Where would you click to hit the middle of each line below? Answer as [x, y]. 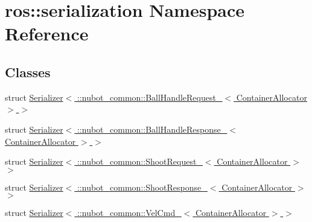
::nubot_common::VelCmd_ [129, 213]
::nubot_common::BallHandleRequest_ [150, 97]
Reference [47, 33]
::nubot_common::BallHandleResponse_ [152, 129]
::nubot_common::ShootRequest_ [140, 161]
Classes [28, 71]
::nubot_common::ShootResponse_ [142, 187]
